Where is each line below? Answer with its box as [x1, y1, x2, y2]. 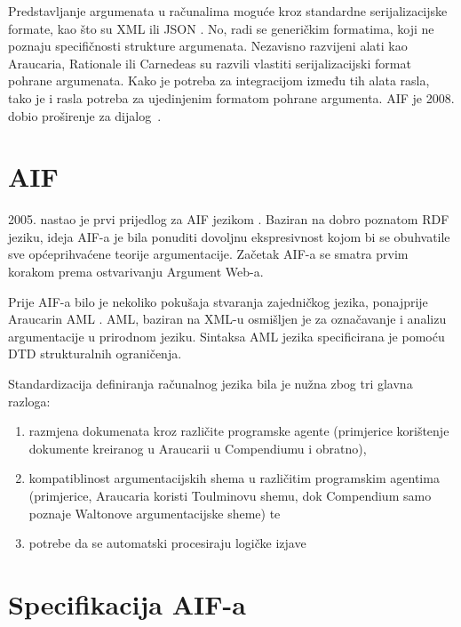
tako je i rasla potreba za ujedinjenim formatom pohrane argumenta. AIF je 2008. [8, 88, 455, 107]
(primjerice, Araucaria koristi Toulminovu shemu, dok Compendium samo [28, 486, 432, 504]
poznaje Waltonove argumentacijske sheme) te [28, 503, 281, 522]
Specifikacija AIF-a [8, 585, 246, 622]
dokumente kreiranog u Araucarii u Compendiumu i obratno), [28, 438, 367, 457]
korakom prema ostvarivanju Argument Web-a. [8, 262, 264, 281]
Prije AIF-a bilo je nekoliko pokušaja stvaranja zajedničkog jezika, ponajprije [8, 292, 428, 310]
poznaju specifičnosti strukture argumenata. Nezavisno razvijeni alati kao [8, 36, 408, 55]
